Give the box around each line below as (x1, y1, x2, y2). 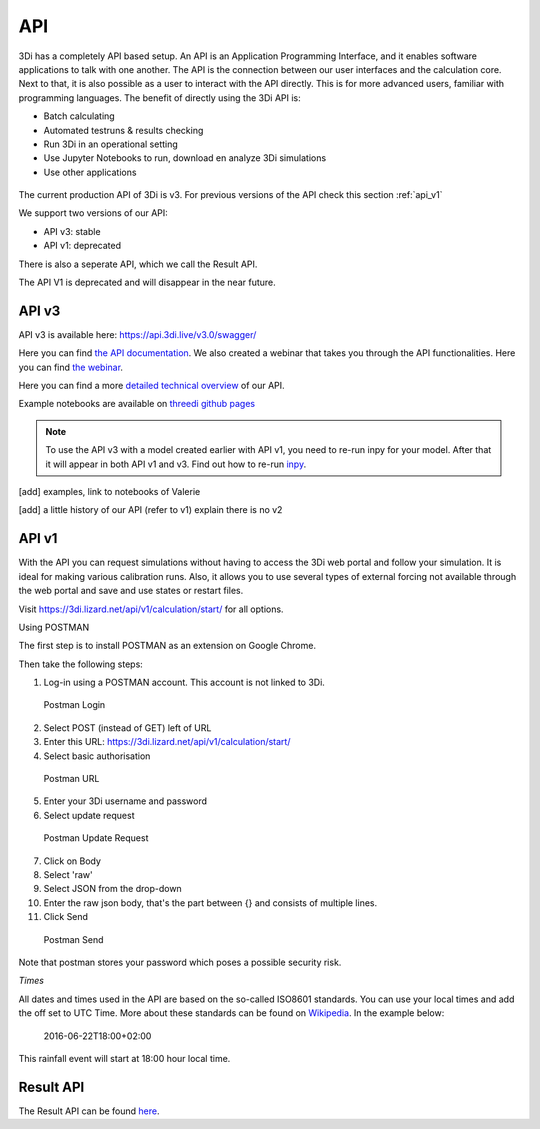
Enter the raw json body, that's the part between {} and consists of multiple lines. (43, 896, 378, 909)
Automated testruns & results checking (43, 124, 204, 136)
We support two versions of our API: (18, 207, 169, 219)
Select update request (43, 809, 135, 821)
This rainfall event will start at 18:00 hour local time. (18, 1052, 231, 1064)
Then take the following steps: (18, 658, 144, 670)
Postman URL (43, 773, 100, 785)
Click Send (43, 911, 89, 923)
